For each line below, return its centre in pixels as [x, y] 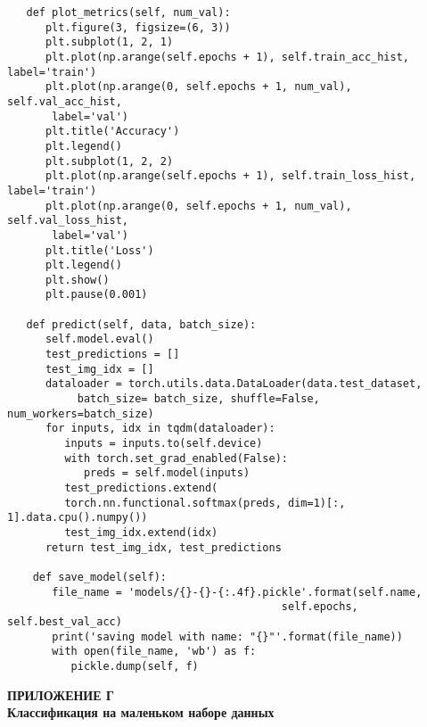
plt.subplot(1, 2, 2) [109, 161]
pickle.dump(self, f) [135, 666]
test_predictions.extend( [141, 488]
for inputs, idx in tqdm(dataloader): [160, 429]
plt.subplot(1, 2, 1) [109, 42]
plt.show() [77, 280]
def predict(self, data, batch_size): [141, 324]
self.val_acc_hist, [65, 101]
